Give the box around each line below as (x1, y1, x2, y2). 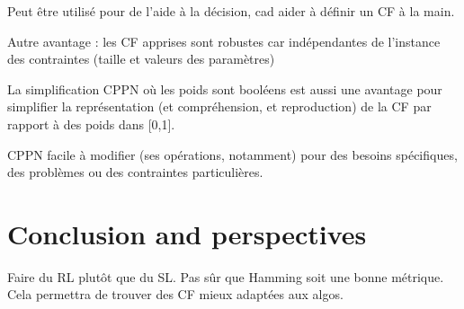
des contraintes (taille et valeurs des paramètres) (7, 49, 275, 68)
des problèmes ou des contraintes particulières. (7, 163, 263, 181)
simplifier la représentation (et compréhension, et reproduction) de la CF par (7, 97, 432, 116)
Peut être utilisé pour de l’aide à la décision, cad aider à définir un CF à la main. (7, 2, 455, 20)
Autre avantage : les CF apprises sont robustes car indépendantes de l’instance (7, 31, 441, 50)
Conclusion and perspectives (7, 215, 367, 252)
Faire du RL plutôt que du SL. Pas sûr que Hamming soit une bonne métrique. (7, 267, 444, 286)
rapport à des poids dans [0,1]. (7, 114, 175, 133)
